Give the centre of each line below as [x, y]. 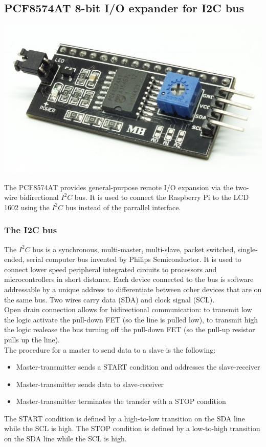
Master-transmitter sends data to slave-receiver [90, 384]
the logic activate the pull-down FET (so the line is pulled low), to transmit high [131, 319]
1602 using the [27, 207]
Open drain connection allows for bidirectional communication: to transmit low [128, 309]
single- [248, 249]
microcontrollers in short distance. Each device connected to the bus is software [129, 279]
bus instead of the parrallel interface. [123, 207]
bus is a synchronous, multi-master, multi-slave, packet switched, [134, 249]
